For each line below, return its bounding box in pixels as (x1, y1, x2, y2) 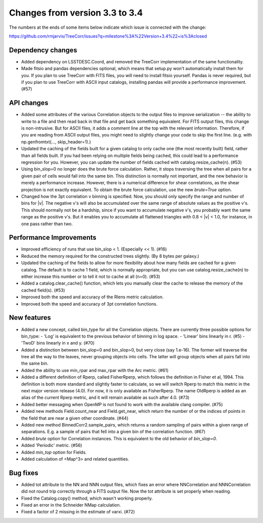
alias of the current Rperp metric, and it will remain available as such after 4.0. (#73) (21, 395, 190, 401)
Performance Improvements (9, 233, 97, 242)
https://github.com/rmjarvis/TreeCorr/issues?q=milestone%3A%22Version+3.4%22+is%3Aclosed (9, 33, 207, 39)
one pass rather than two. (21, 221, 73, 227)
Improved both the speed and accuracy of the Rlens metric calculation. (21, 294, 164, 300)
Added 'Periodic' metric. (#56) (21, 443, 82, 448)
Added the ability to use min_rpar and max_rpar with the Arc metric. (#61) (21, 367, 169, 373)
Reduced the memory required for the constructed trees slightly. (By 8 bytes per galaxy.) (21, 253, 199, 259)
